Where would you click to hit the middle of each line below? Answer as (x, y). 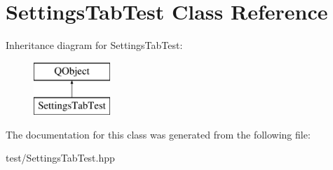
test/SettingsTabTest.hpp (60, 158)
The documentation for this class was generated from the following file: (158, 134)
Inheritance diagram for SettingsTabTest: (94, 45)
